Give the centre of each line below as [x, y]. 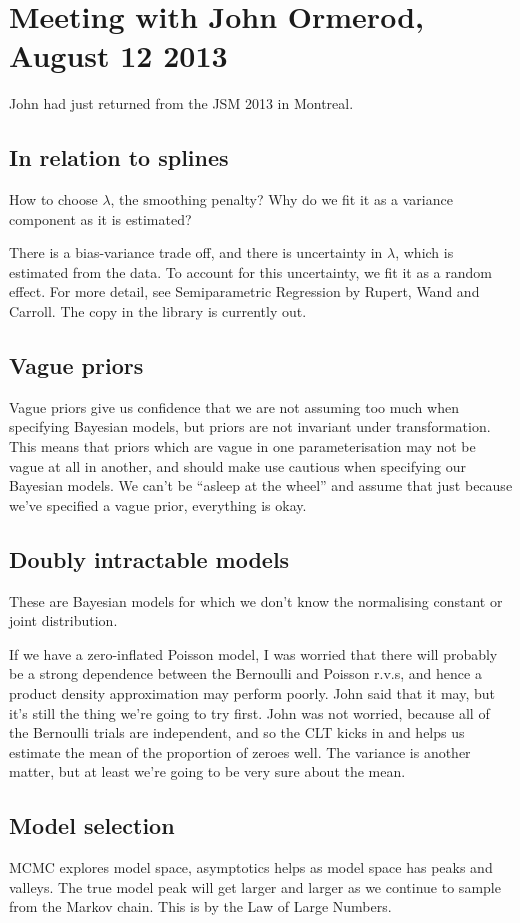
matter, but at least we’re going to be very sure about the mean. [207, 771]
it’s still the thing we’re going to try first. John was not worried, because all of [249, 712]
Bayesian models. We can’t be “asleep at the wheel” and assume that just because [261, 485]
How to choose [53, 199]
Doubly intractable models [149, 558]
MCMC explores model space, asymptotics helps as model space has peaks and [251, 867]
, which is [424, 252]
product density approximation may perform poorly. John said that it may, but [252, 693]
